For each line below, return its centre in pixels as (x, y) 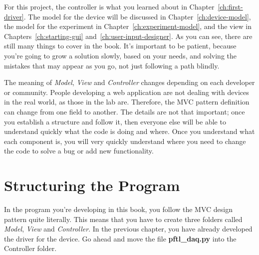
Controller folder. (30, 248)
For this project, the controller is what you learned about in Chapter (109, 6)
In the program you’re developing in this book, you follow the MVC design (119, 209)
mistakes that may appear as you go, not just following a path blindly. (112, 65)
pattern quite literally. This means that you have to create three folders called (123, 219)
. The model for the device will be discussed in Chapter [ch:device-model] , (137, 16)
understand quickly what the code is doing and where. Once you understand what (129, 131)
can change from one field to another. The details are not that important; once (125, 111)
